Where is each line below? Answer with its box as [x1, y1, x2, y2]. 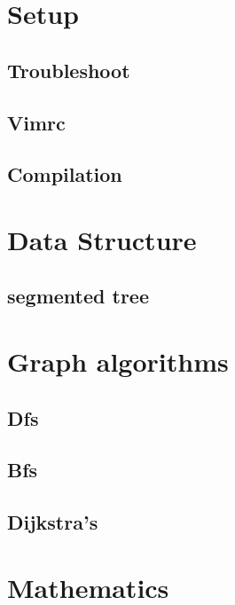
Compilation [7, 161, 122, 188]
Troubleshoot [7, 56, 130, 83]
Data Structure [7, 221, 197, 257]
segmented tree [7, 282, 149, 310]
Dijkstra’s [7, 508, 98, 536]
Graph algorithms [7, 343, 229, 380]
